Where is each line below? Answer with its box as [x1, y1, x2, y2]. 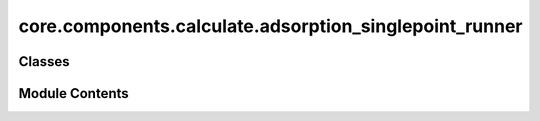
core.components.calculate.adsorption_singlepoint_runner [18, 15, 523, 37]
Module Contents [18, 85, 129, 102]
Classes [18, 53, 70, 70]
